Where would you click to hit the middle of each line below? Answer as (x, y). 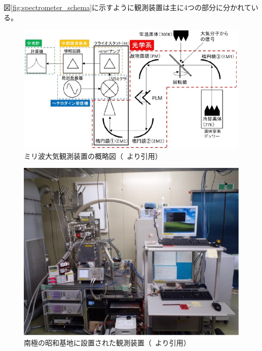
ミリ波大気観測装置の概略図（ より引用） (93, 156)
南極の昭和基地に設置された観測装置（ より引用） (107, 342)
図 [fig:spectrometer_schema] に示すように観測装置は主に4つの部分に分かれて (127, 7)
